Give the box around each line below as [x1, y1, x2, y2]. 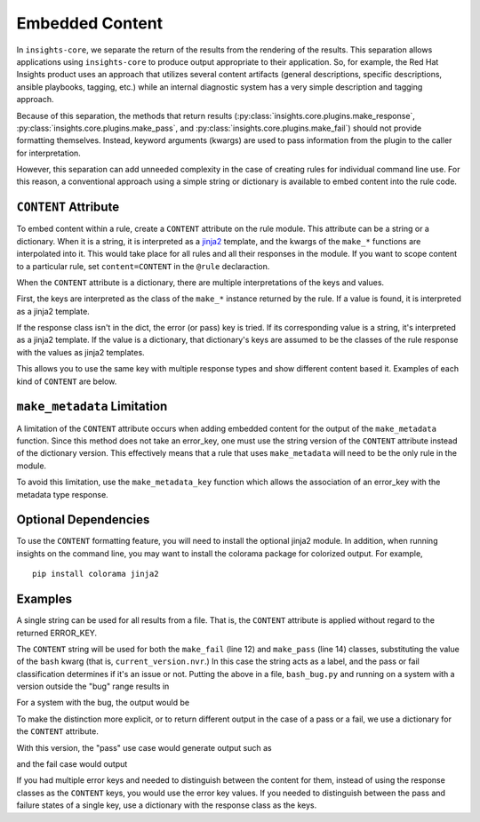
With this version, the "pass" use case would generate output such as [16, 742, 272, 753]
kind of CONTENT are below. [16, 376, 117, 387]
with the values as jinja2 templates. [16, 347, 146, 357]
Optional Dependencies [16, 512, 150, 528]
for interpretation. [16, 148, 82, 158]
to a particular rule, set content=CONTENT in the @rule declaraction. [16, 260, 270, 271]
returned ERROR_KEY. [16, 627, 98, 638]
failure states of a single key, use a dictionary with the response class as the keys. [16, 800, 317, 810]
